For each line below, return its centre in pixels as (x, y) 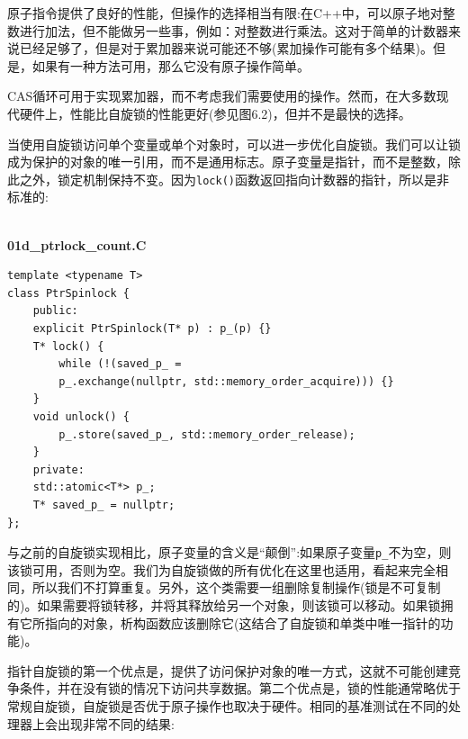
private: (58, 469)
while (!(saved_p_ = (120, 364)
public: (55, 311)
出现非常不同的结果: (116, 723)
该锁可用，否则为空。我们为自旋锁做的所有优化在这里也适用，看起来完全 (221, 569)
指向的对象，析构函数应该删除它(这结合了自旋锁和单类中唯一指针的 (243, 622)
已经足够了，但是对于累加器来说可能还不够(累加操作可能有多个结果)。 (226, 48)
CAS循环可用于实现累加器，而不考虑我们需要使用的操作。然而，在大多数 (222, 96)
